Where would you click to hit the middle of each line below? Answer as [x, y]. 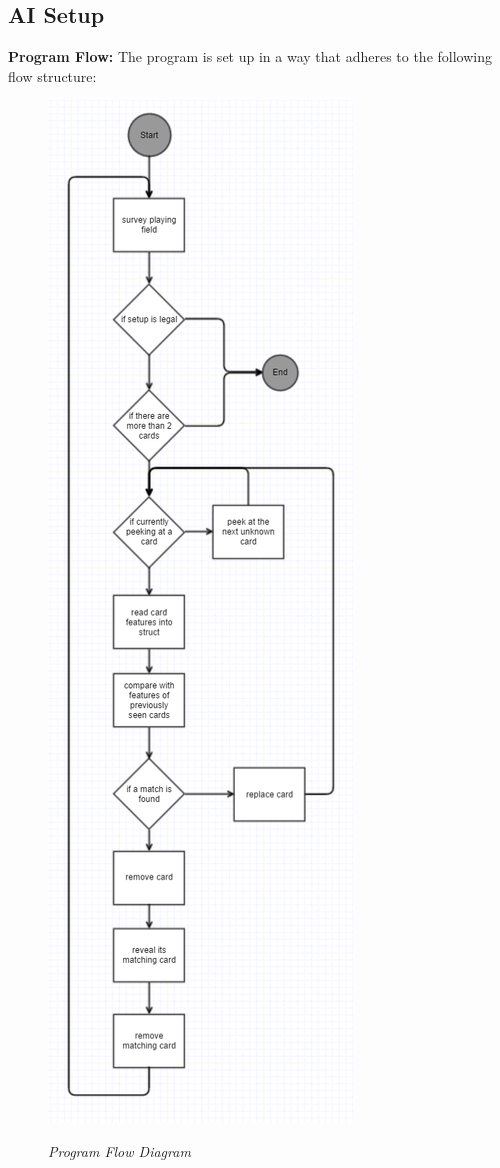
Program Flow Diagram [119, 1150]
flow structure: [52, 75]
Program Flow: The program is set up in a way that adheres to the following [250, 56]
